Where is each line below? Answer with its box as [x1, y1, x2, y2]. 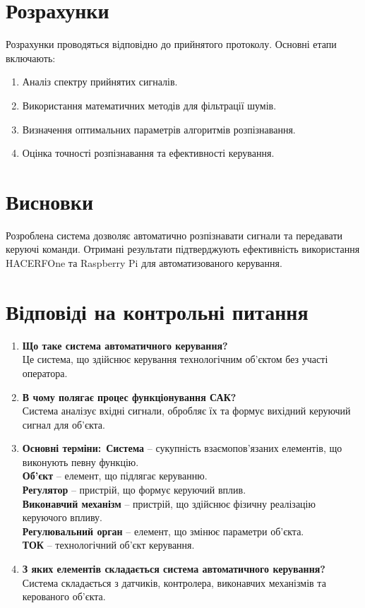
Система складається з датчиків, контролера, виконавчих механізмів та [22, 575, 326, 590]
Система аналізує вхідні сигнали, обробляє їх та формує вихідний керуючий [22, 403, 351, 418]
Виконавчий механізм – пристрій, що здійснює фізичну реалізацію [22, 496, 316, 511]
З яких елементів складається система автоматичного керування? [22, 561, 325, 576]
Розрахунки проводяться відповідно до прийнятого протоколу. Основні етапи [6, 37, 337, 52]
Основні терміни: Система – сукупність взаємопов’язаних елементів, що [22, 441, 342, 455]
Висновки [6, 186, 94, 215]
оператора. [22, 365, 68, 380]
